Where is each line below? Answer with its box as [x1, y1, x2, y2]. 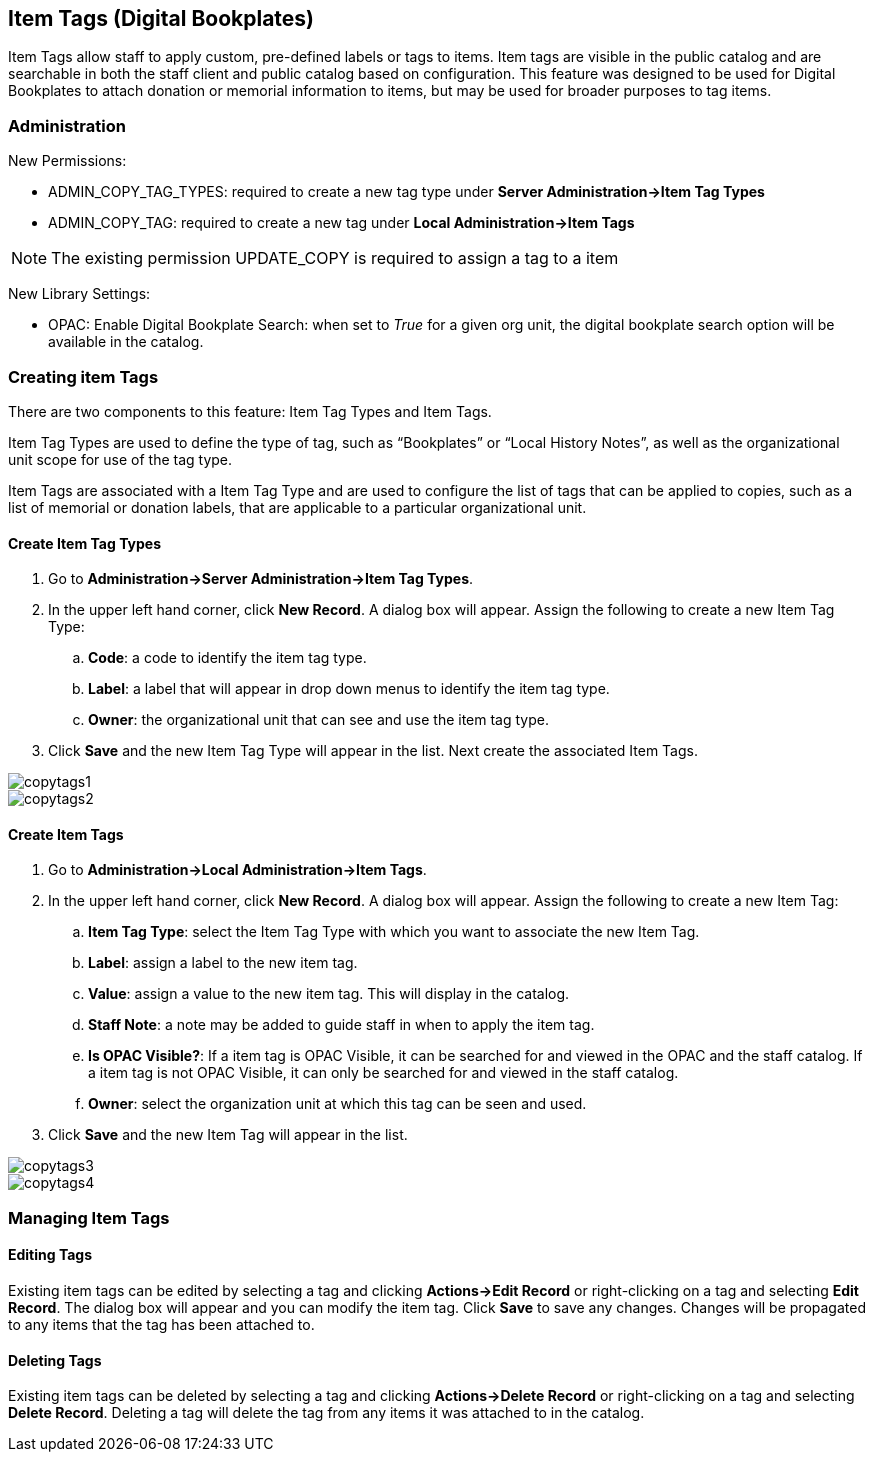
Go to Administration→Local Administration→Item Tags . [48, 861, 427, 879]
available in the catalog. [48, 333, 204, 351]
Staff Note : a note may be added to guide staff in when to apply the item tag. [88, 1016, 595, 1034]
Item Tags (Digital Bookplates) [8, 6, 315, 31]
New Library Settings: [8, 285, 151, 303]
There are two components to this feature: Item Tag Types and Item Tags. [8, 402, 492, 420]
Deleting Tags [8, 1351, 102, 1369]
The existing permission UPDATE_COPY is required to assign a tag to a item [51, 248, 619, 269]
